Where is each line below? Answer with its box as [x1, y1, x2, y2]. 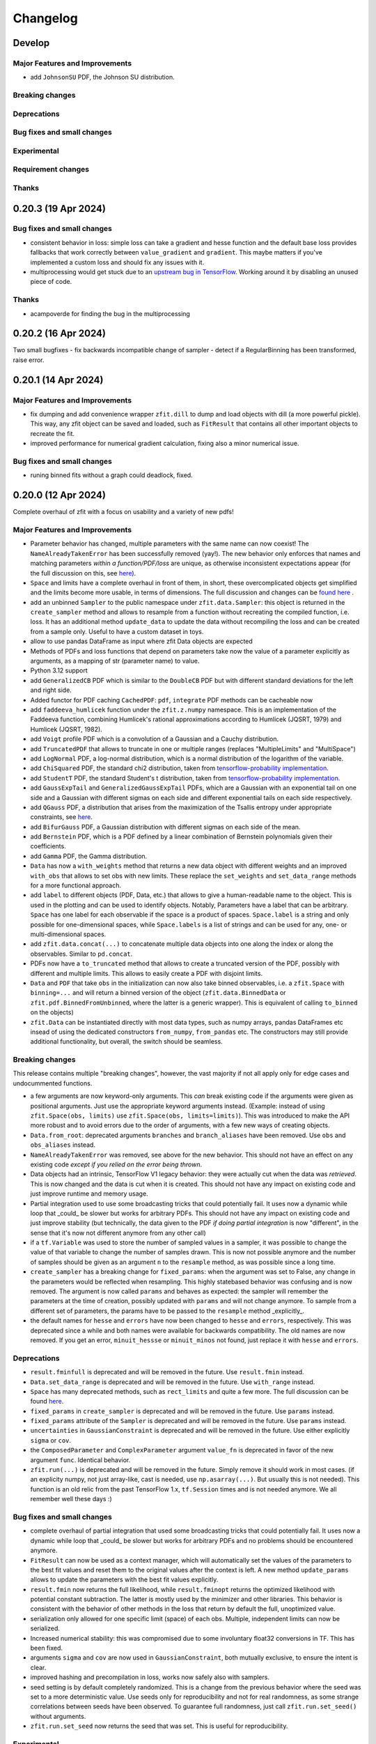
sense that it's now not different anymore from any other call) [30, 1228, 207, 1237]
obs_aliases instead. [30, 1141, 95, 1149]
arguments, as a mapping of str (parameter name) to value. [30, 656, 200, 666]
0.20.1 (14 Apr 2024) [13, 374, 104, 386]
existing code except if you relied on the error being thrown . [30, 1160, 202, 1168]
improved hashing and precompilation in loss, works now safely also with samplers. [30, 1673, 269, 1681]
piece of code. [30, 278, 72, 286]
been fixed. [30, 1644, 63, 1653]
